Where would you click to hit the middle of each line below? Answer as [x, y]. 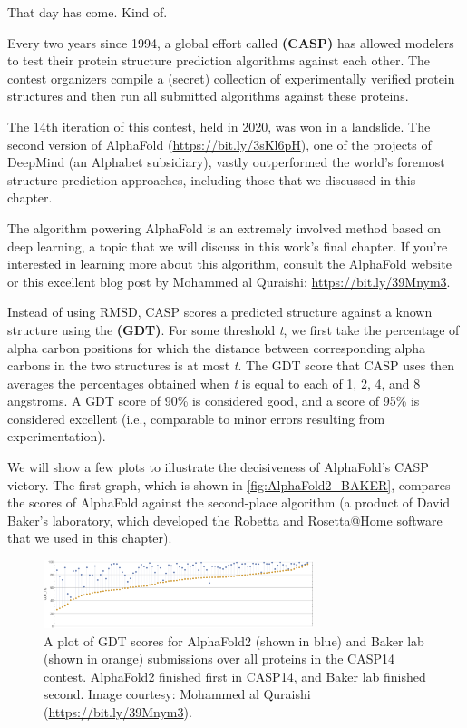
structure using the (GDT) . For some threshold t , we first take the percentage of [233, 329]
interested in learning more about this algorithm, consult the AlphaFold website [229, 264]
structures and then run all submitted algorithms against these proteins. [208, 96]
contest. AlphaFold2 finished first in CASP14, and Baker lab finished [235, 676]
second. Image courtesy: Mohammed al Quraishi [177, 694]
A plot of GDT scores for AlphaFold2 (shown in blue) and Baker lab [234, 640]
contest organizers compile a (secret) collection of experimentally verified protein [231, 78]
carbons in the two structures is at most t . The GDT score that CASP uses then [231, 365]
